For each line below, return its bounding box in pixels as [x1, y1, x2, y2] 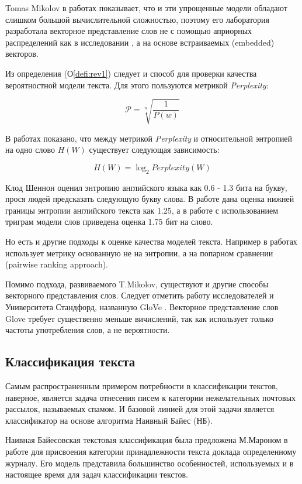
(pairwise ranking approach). [5, 258, 109, 270]
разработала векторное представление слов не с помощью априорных [5, 25, 252, 37]
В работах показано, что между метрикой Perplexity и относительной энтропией [5, 132, 293, 144]
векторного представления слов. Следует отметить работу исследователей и [5, 289, 274, 301]
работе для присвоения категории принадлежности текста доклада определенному [5, 445, 297, 457]
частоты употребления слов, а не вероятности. [5, 324, 170, 336]
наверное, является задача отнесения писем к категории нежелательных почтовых [5, 391, 296, 403]
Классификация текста [5, 352, 136, 370]
